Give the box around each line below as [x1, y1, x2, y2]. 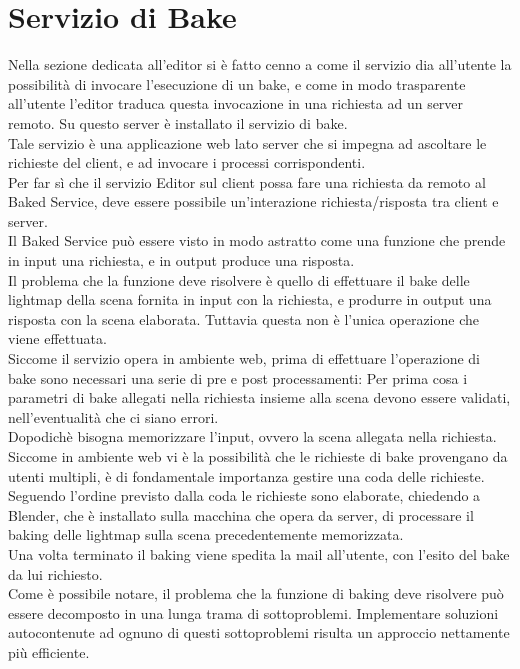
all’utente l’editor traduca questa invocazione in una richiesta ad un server [8, 93, 464, 114]
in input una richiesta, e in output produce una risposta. [8, 250, 355, 271]
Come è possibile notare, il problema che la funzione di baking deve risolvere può [8, 583, 504, 604]
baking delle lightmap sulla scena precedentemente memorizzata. [8, 524, 404, 545]
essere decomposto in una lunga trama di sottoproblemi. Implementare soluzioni [8, 602, 499, 623]
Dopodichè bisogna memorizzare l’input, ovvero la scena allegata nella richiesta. [8, 426, 497, 447]
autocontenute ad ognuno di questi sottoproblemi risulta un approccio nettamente [8, 622, 510, 643]
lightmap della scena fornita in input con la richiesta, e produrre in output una [8, 289, 492, 310]
